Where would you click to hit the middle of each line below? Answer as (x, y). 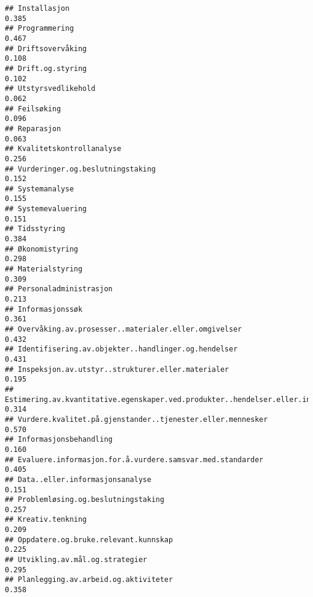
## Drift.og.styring (46, 68)
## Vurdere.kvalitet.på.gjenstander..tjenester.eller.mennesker (136, 419)
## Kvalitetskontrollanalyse (63, 149)
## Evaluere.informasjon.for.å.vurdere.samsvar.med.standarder (134, 459)
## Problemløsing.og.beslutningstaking (85, 500)
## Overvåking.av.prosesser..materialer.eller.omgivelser (123, 329)
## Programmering (39, 29)
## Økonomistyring (42, 249)
